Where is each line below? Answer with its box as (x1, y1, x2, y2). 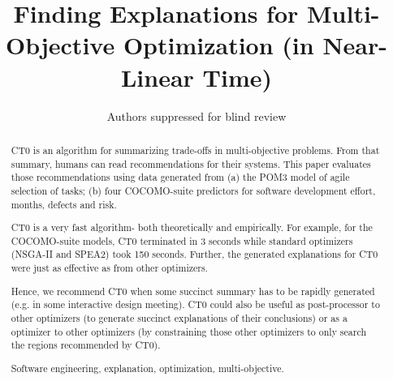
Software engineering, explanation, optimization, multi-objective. (11, 361, 284, 375)
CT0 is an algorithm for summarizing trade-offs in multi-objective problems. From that (11, 143, 380, 156)
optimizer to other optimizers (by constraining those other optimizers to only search (11, 324, 366, 338)
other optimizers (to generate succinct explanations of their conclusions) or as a (11, 310, 348, 324)
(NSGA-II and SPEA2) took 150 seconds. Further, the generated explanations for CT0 (11, 247, 378, 261)
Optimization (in (123, 28, 314, 62)
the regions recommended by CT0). (11, 338, 161, 352)
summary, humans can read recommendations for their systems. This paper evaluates (11, 156, 371, 170)
